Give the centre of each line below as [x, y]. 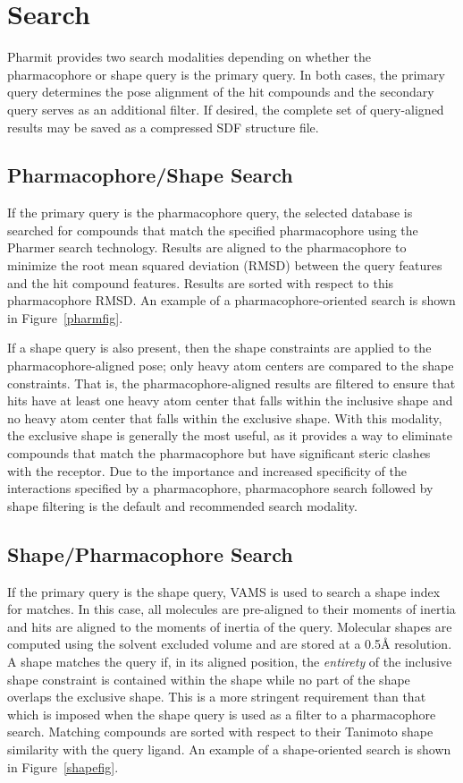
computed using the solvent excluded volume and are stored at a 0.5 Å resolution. [230, 644]
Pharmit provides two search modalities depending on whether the [189, 57]
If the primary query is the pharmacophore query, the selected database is [210, 213]
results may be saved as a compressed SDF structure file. [163, 127]
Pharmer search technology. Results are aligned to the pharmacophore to [207, 247]
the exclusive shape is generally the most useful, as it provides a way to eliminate [230, 435]
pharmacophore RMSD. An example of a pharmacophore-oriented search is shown [231, 300]
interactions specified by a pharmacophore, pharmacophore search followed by [220, 488]
